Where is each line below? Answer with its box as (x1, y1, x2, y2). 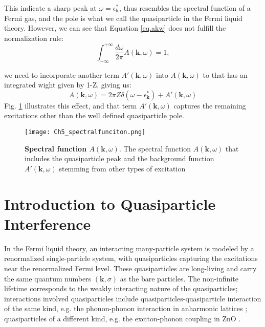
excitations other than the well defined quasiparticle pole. (4, 110, 184, 121)
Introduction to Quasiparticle (4, 193, 216, 214)
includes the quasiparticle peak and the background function (25, 153, 214, 164)
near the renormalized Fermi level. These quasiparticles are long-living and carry (4, 263, 257, 273)
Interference (4, 213, 91, 234)
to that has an (203, 69, 248, 80)
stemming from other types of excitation (59, 163, 186, 173)
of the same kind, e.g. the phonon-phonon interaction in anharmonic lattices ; (4, 303, 248, 314)
